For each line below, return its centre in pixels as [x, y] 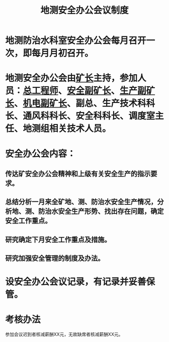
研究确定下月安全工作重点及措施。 [58, 239]
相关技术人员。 [80, 129]
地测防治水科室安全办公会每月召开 [76, 41]
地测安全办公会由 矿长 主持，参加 [71, 78]
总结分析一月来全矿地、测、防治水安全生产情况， [81, 202]
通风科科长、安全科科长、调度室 [89, 116]
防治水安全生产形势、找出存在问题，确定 [101, 212]
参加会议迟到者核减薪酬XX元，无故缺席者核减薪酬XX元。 [64, 334]
